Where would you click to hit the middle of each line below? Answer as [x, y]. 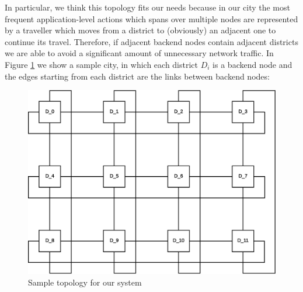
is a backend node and [252, 64]
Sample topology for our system [85, 282]
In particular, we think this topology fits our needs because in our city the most [147, 7]
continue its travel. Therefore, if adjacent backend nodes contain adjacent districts [151, 41]
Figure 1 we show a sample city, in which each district [102, 64]
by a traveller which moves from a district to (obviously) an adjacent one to [140, 30]
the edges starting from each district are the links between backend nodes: [137, 76]
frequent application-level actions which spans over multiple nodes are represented [151, 18]
